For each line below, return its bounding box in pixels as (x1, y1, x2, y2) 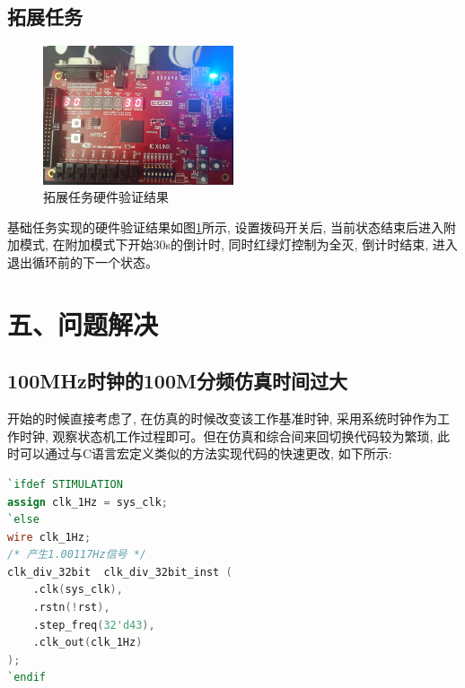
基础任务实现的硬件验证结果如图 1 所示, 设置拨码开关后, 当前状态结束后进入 (7, 217, 444, 236)
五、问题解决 (7, 305, 159, 342)
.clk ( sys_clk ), (32, 583, 123, 597)
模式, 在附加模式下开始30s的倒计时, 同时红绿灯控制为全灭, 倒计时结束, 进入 (19, 235, 458, 254)
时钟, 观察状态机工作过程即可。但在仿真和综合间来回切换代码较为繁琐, (19, 426, 434, 445)
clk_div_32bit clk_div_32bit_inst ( (7, 565, 232, 579)
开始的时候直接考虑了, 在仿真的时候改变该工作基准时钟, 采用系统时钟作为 (7, 409, 438, 428)
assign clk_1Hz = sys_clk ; (7, 495, 169, 509)
